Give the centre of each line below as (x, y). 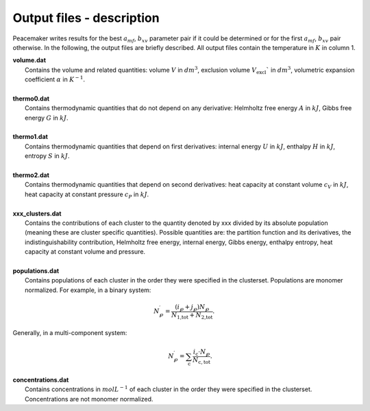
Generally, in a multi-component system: (70, 333)
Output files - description (86, 18)
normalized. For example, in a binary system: (88, 290)
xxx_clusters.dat (37, 213)
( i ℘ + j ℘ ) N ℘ (192, 308)
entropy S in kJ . (47, 156)
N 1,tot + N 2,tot (192, 316)
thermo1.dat (30, 137)
